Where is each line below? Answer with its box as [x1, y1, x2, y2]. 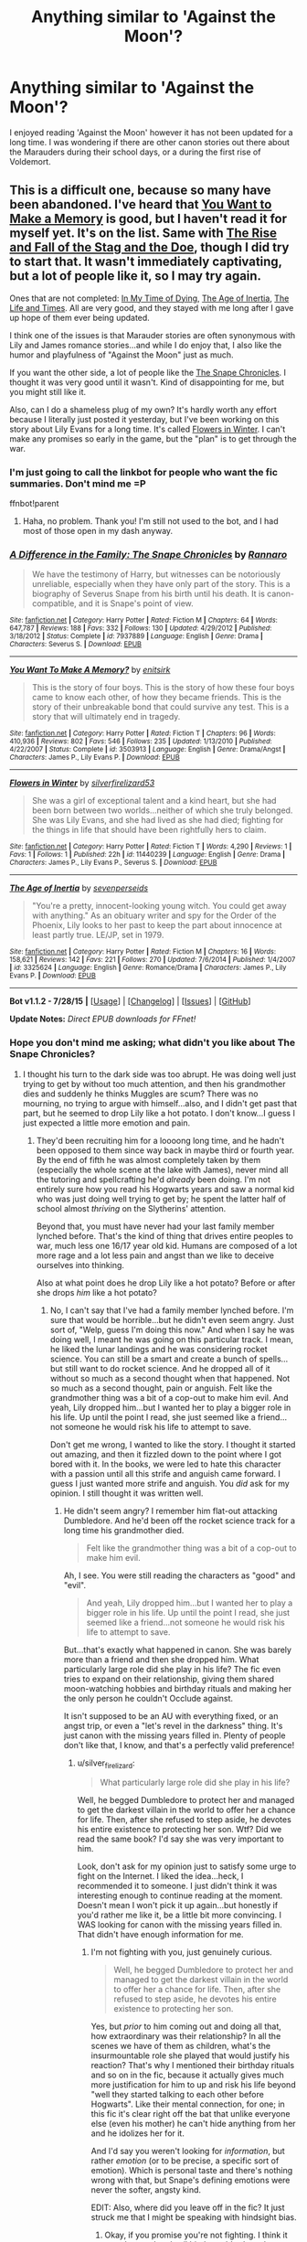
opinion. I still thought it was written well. [49, 1488, 204, 1499]
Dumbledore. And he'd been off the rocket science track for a [63, 1515, 295, 1526]
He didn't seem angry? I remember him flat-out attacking [63, 1505, 278, 1516]
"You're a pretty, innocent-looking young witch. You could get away [31, 901, 287, 912]
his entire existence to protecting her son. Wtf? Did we [77, 1824, 282, 1835]
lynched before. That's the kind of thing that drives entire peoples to [36, 1230, 294, 1241]
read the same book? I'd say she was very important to [77, 1833, 285, 1844]
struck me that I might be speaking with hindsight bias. [90, 2212, 297, 2223]
